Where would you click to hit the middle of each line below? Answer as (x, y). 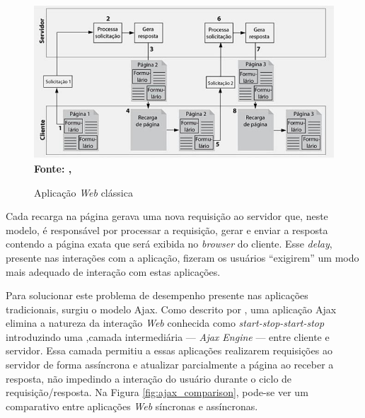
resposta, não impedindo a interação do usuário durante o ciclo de (149, 378)
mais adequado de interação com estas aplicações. (113, 271)
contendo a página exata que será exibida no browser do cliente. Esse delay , (169, 244)
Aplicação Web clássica (83, 192)
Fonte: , (53, 168)
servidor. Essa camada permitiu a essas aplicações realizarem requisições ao (169, 350)
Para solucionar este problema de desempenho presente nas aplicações (157, 295)
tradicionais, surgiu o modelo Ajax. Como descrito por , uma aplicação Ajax (171, 309)
